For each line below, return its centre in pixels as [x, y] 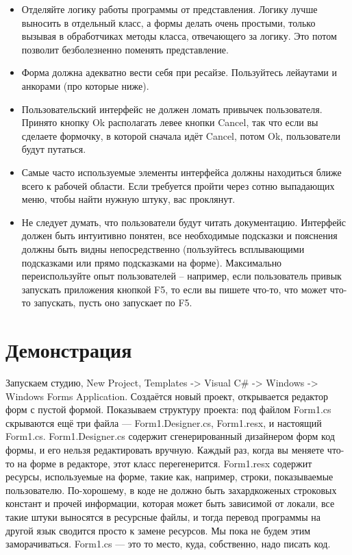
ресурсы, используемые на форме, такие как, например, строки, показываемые [169, 477]
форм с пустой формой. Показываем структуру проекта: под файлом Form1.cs [168, 409]
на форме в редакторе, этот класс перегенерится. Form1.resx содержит [165, 463]
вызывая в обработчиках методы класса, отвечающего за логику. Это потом [179, 36]
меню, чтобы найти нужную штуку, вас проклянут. [128, 199]
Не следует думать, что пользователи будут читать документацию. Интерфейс [184, 222]
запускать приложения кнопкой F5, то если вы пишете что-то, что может [174, 289]
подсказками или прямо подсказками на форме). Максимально [152, 262]
